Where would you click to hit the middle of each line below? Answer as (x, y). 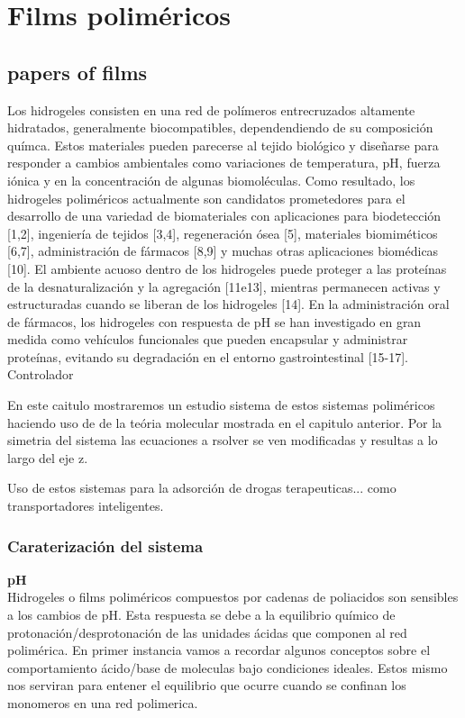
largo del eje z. (48, 457)
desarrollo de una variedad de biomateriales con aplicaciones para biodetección (224, 216)
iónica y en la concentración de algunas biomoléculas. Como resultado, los (211, 180)
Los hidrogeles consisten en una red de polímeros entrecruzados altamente (211, 109)
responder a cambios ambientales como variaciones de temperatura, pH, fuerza (224, 163)
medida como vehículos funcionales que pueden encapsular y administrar (208, 339)
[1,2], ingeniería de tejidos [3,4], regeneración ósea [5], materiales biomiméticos (223, 233)
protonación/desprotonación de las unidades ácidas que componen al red (207, 632)
